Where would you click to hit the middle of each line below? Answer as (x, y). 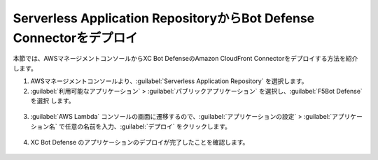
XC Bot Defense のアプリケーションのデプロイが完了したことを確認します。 (140, 143)
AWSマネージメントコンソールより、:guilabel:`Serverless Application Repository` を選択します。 (169, 81)
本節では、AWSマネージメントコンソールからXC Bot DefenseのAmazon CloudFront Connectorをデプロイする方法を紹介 (185, 59)
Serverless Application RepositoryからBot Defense (164, 18)
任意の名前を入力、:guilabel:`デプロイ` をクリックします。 (148, 126)
